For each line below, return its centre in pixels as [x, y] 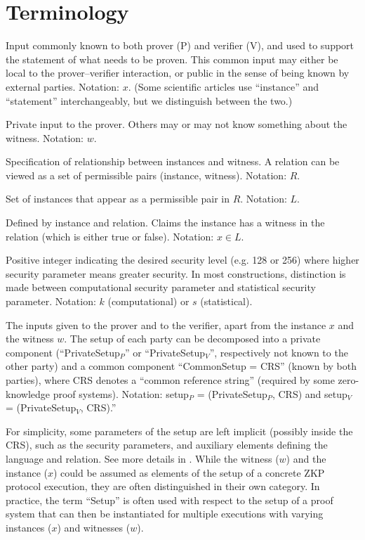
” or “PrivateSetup [165, 352]
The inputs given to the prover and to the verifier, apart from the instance [166, 324]
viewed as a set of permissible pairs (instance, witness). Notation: [146, 175]
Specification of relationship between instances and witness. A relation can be [173, 161]
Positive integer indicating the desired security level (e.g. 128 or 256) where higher [182, 260]
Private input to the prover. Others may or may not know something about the [177, 124]
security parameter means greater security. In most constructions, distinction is [176, 273]
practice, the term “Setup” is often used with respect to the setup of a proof [170, 500]
